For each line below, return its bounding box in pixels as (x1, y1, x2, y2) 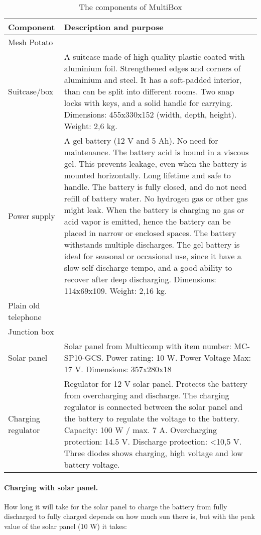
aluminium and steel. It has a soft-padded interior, (64, 74, 242, 85)
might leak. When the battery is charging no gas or (64, 204, 244, 216)
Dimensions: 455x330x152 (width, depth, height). (64, 109, 237, 120)
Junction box (8, 326, 54, 337)
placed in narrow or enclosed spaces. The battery (64, 227, 236, 239)
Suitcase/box (8, 85, 54, 97)
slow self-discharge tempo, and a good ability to (64, 262, 232, 273)
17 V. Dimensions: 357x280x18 (64, 363, 172, 375)
